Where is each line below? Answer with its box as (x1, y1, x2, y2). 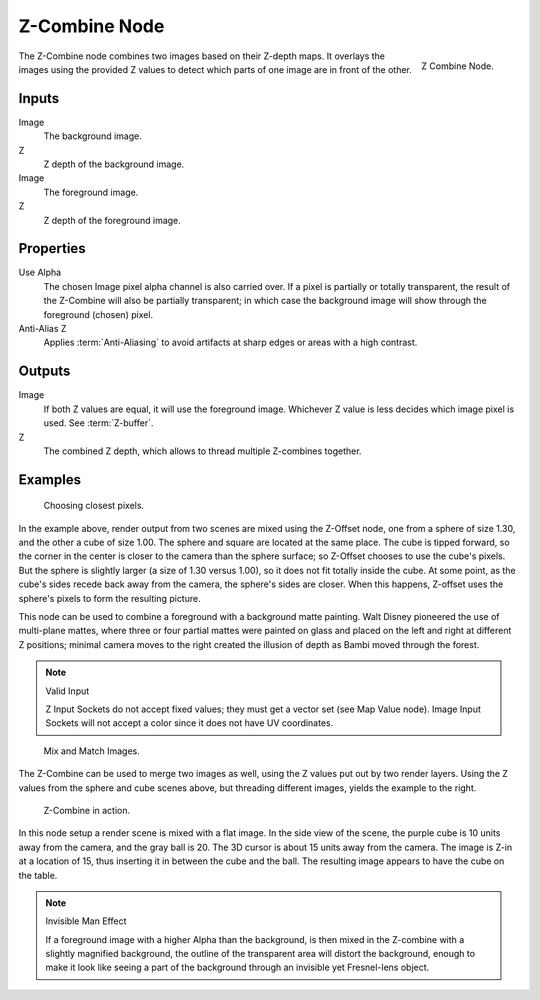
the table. (18, 869, 58, 881)
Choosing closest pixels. (43, 500, 145, 512)
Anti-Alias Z (18, 323, 67, 335)
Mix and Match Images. (43, 745, 140, 757)
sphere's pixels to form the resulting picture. (18, 592, 201, 604)
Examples (18, 471, 82, 488)
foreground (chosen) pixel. (43, 308, 154, 320)
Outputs (18, 363, 71, 380)
